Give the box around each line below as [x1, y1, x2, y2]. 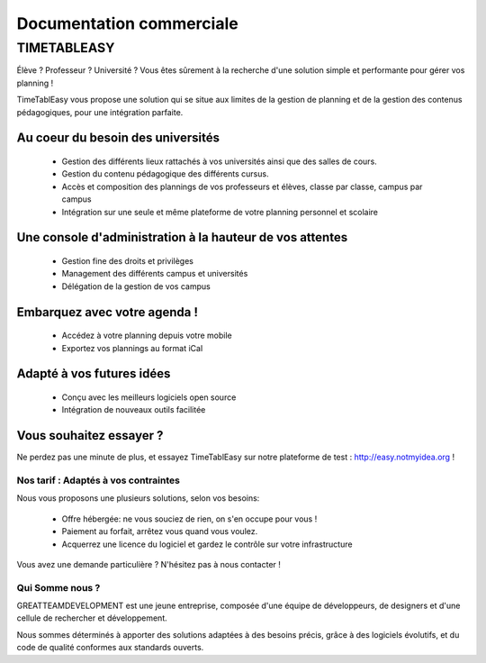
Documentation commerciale [16, 14, 238, 33]
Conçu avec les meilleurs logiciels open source [61, 392, 237, 403]
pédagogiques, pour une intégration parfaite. [16, 106, 184, 117]
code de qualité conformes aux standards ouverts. [16, 642, 204, 653]
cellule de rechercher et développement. [16, 613, 168, 623]
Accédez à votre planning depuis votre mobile [61, 330, 233, 341]
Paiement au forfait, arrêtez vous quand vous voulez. [61, 526, 258, 537]
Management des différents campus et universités [61, 268, 248, 279]
